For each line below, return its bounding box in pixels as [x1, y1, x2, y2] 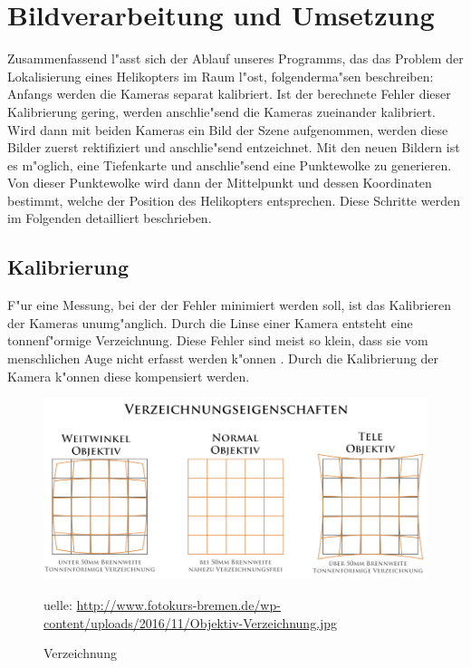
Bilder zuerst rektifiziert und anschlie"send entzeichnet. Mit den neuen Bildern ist [7, 138, 460, 157]
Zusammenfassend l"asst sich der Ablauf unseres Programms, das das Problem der [7, 49, 464, 68]
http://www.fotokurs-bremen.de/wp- [76, 595, 281, 615]
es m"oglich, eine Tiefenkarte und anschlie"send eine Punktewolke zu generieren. [7, 155, 452, 174]
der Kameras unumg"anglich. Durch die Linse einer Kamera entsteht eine [7, 313, 413, 332]
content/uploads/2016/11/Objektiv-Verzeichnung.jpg [43, 613, 338, 632]
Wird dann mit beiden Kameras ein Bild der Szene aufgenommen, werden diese [7, 120, 448, 139]
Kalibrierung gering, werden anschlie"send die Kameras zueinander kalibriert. [7, 102, 436, 121]
